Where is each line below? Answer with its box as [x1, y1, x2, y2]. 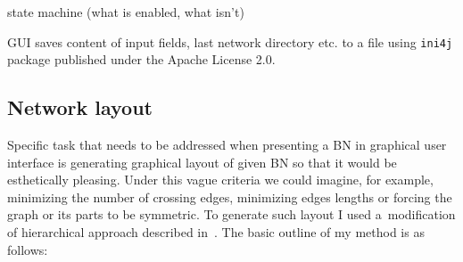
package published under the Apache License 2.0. [7, 50, 276, 69]
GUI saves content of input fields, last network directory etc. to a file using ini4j [7, 32, 453, 51]
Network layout [7, 94, 153, 121]
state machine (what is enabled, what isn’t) [7, 3, 244, 20]
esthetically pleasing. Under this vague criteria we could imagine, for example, [7, 170, 434, 189]
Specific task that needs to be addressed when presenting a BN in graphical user [7, 135, 447, 154]
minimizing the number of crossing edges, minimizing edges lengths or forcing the [7, 187, 452, 206]
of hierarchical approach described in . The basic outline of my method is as [7, 223, 425, 242]
